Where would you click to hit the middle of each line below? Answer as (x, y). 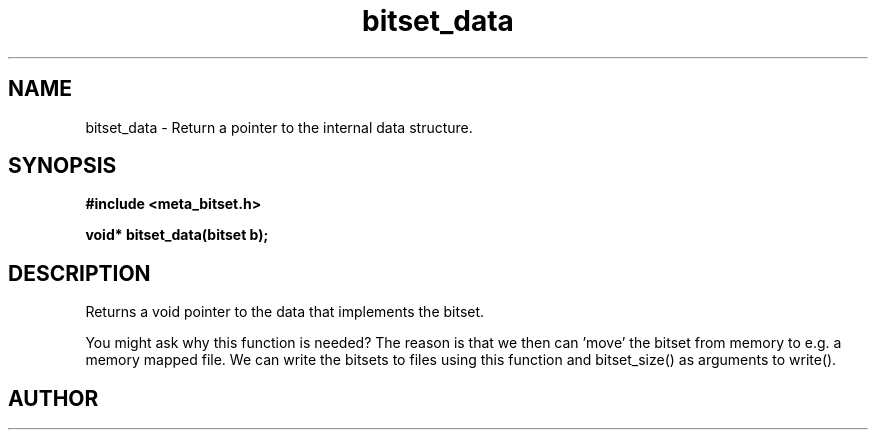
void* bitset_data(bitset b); (177, 235)
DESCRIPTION (79, 273)
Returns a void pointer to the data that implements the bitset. (285, 312)
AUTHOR (53, 398)
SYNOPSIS (62, 166)
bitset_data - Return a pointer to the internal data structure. (279, 127)
